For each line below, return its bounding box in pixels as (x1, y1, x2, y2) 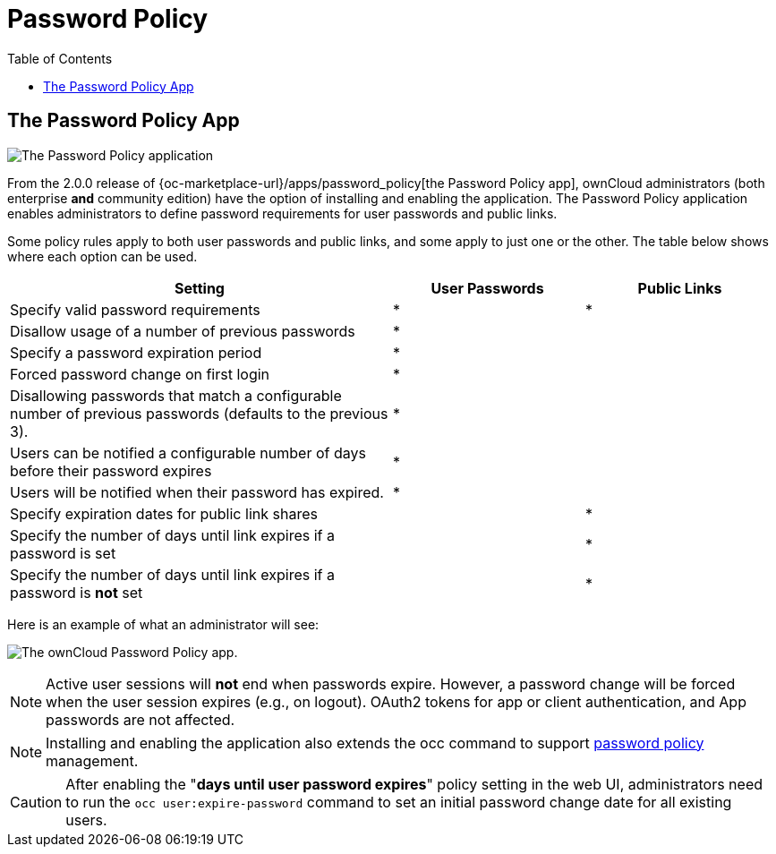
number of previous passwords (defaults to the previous (10, 404, 388, 423)
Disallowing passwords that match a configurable (10, 386, 342, 405)
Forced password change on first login (10, 364, 270, 383)
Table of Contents (7, 50, 113, 66)
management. (46, 751, 139, 770)
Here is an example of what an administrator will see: (7, 616, 320, 632)
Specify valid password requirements (10, 300, 260, 319)
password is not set (10, 583, 143, 602)
